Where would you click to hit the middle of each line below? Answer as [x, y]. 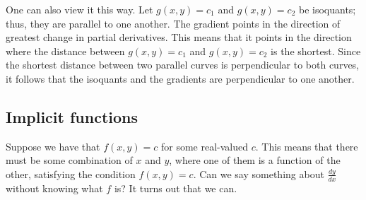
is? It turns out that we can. [176, 188]
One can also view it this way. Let [79, 9]
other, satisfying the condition [71, 173]
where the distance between [65, 51]
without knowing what [54, 188]
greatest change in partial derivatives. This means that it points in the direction [179, 37]
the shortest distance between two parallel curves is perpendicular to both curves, [183, 65]
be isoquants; [327, 9]
